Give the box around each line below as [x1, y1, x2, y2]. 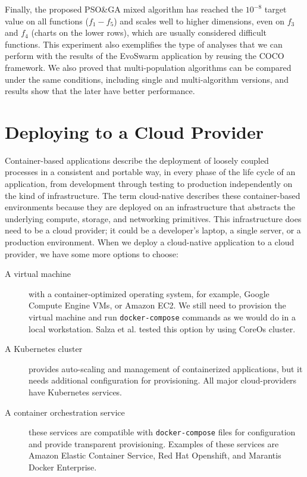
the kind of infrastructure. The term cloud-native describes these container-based [5, 189, 300, 201]
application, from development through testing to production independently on [5, 177, 293, 190]
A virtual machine [5, 267, 71, 280]
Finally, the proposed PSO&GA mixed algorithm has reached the [5, 3, 243, 15]
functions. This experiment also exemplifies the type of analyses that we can [5, 38, 283, 50]
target [264, 3, 287, 15]
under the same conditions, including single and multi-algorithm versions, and [5, 73, 289, 85]
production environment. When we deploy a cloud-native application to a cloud [5, 236, 295, 248]
